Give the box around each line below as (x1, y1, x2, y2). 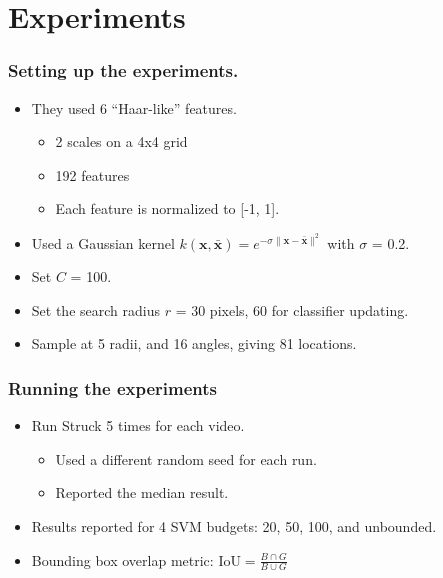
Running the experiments (8, 375, 218, 400)
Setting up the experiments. (8, 58, 239, 83)
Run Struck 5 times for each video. (31, 415, 245, 436)
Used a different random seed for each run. (55, 448, 317, 469)
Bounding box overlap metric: (31, 549, 214, 570)
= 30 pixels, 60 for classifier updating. (175, 299, 409, 320)
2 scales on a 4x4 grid (55, 131, 188, 152)
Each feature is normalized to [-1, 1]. (55, 198, 280, 219)
